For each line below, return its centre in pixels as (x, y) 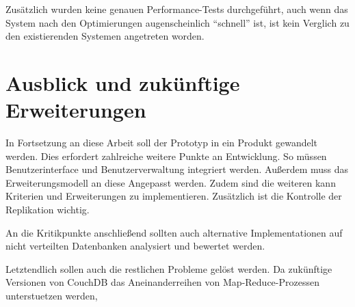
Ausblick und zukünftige (123, 82)
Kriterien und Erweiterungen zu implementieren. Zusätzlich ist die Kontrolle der (174, 196)
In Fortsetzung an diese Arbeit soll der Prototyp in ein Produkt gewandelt (162, 143)
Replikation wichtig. (48, 210)
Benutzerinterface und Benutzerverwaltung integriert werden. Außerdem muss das (177, 169)
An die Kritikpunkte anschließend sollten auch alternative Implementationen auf (174, 232)
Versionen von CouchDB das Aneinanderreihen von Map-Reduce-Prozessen (162, 282)
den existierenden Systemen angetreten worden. (105, 36)
